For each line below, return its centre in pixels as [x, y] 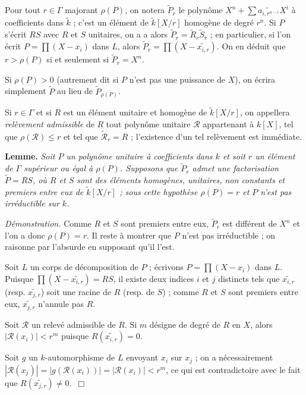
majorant [81, 10]
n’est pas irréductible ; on [229, 235]
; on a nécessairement [234, 357]
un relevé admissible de [73, 324]
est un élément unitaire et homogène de [135, 112]
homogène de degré [219, 22]
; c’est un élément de [111, 22]
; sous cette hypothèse [159, 191]
